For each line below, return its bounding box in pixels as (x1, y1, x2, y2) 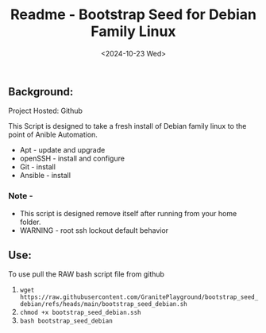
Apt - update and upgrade (19, 145, 106, 155)
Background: (8, 85, 74, 99)
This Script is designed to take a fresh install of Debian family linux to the (8, 122, 247, 131)
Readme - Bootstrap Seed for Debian (10, 6, 256, 24)
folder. (19, 217, 41, 227)
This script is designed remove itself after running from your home (19, 208, 237, 218)
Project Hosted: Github (8, 106, 83, 116)
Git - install (19, 162, 56, 172)
